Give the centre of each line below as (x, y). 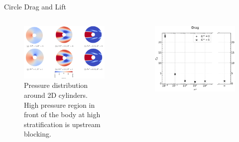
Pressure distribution (56, 85)
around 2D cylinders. (56, 95)
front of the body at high (62, 114)
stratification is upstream (62, 124)
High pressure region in (60, 105)
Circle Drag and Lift (35, 6)
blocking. (38, 134)
